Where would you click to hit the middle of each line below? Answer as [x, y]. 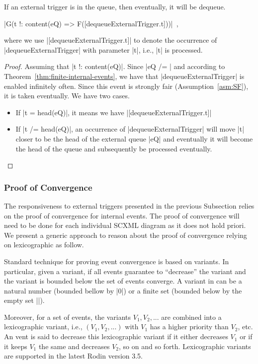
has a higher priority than [189, 327]
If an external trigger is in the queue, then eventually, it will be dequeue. [115, 6]
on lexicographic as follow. [44, 245]
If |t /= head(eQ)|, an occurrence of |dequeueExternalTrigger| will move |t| [130, 129]
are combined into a [191, 317]
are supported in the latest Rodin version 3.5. [74, 356]
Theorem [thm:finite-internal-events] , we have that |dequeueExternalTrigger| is [124, 76]
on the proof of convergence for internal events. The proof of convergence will [122, 215]
